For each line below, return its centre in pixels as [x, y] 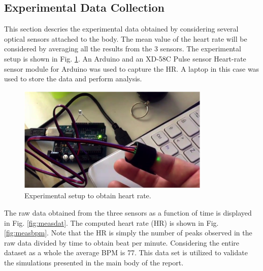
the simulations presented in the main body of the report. [94, 262]
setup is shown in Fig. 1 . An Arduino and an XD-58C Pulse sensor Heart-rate [125, 58]
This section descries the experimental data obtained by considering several [121, 29]
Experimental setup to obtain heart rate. [88, 195]
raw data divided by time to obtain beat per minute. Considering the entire [122, 242]
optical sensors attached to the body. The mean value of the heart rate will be [126, 38]
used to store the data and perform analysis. [73, 79]
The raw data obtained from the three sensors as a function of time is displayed [128, 212]
